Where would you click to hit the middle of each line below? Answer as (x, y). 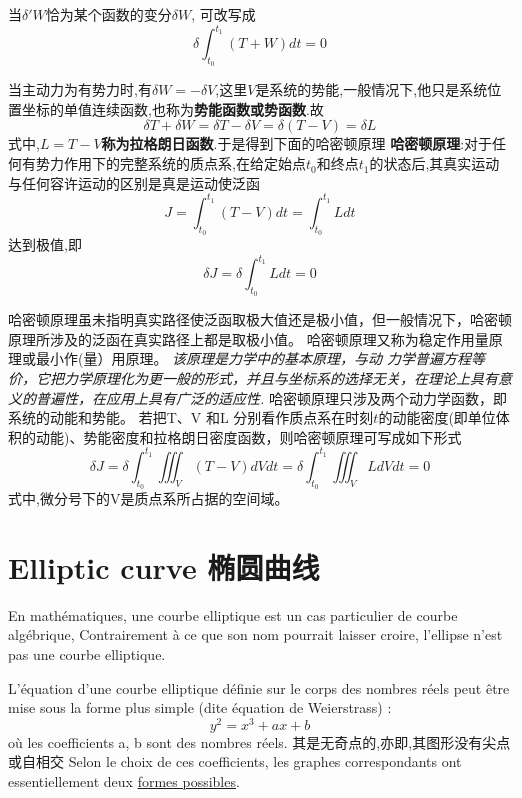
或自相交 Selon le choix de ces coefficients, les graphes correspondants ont (235, 761)
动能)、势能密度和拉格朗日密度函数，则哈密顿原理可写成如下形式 (248, 436)
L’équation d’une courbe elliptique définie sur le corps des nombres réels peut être (259, 687)
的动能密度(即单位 (437, 417)
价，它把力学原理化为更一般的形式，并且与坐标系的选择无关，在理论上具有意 (260, 378)
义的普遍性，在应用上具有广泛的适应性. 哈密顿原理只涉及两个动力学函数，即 (257, 397)
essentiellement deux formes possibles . (124, 781)
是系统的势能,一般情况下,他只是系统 (371, 89)
